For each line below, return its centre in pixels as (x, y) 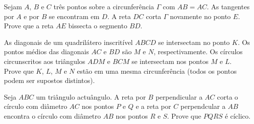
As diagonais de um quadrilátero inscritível (69, 42)
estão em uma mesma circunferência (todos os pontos (157, 71)
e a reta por (153, 106)
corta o (228, 96)
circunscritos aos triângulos (45, 61)
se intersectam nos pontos (170, 61)
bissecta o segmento (98, 26)
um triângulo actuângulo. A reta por (91, 96)
